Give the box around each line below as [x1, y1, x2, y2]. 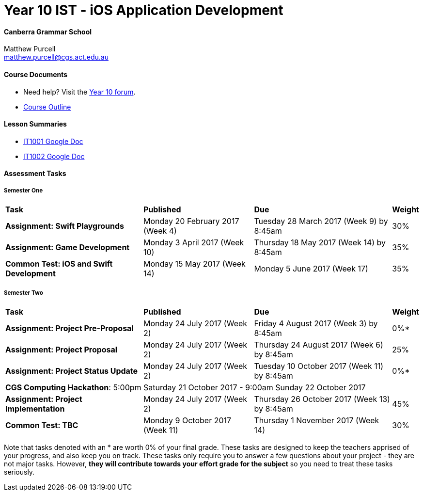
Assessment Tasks [4, 169, 66, 178]
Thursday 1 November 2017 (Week [254, 415, 379, 425]
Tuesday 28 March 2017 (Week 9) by [254, 216, 388, 226]
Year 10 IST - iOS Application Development [4, 2, 283, 18]
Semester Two [4, 289, 43, 296]
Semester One [4, 187, 43, 194]
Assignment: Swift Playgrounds [5, 221, 125, 231]
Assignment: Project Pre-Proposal [5, 323, 134, 333]
